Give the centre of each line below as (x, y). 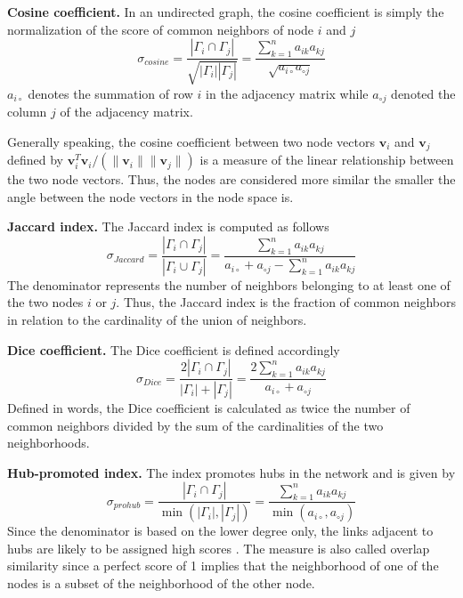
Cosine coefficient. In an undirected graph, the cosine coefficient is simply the (226, 12)
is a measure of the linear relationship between (327, 160)
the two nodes (45, 302)
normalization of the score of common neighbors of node (161, 29)
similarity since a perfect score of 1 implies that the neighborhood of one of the (223, 566)
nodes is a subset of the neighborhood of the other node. (161, 583)
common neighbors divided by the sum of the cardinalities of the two (195, 425)
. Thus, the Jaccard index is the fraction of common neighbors (286, 302)
